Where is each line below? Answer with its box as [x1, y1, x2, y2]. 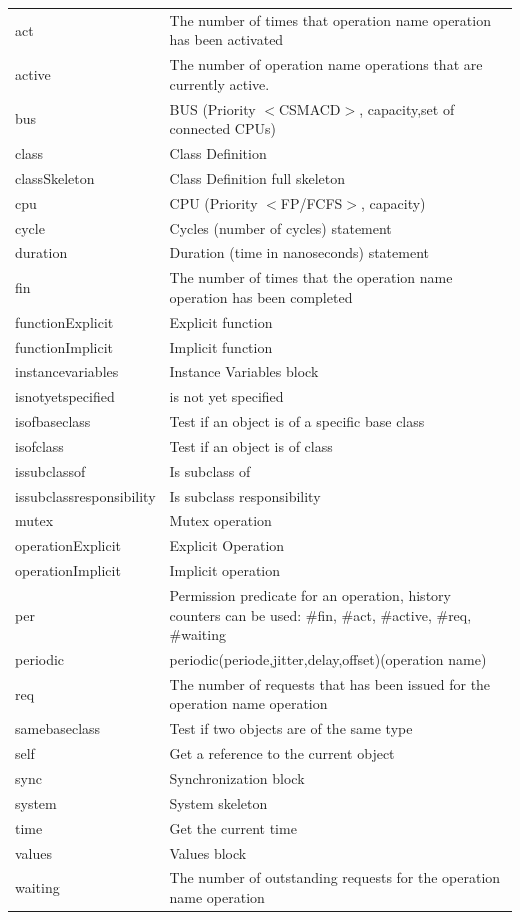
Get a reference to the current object [169, 743, 395, 764]
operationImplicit [15, 560, 121, 581]
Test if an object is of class [169, 435, 333, 456]
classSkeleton [15, 167, 95, 188]
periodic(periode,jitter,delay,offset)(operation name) [169, 649, 487, 670]
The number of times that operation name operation [169, 9, 491, 30]
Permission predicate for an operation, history [169, 585, 451, 605]
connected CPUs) [169, 118, 276, 139]
